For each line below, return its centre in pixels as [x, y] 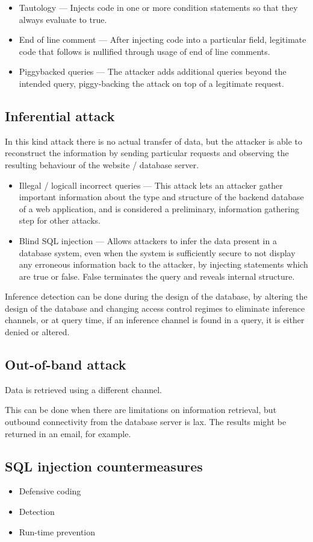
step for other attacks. [60, 220]
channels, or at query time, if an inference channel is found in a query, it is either [155, 320]
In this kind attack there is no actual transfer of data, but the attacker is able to [153, 141]
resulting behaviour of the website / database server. [102, 164]
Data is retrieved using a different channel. [84, 389]
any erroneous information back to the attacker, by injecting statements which [163, 264]
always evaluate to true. [63, 19]
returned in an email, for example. [68, 433]
